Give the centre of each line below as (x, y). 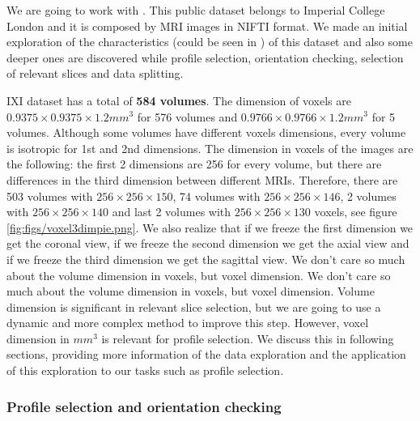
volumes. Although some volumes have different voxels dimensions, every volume (206, 132)
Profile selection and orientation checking (144, 406)
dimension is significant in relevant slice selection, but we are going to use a (194, 306)
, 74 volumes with (216, 196)
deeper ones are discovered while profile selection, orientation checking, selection (205, 57)
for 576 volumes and (187, 116)
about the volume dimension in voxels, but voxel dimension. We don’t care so (199, 275)
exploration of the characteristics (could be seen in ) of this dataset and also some (210, 42)
